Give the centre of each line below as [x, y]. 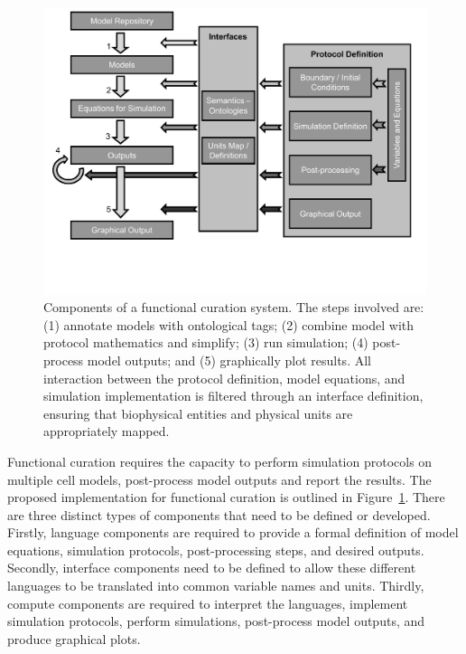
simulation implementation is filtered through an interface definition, [233, 396]
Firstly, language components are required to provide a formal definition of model [233, 532]
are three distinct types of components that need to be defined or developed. [219, 514]
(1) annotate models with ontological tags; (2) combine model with [229, 324]
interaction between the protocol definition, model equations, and [224, 378]
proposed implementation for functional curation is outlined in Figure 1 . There [226, 497]
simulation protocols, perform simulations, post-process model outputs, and [216, 621]
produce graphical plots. [74, 638]
